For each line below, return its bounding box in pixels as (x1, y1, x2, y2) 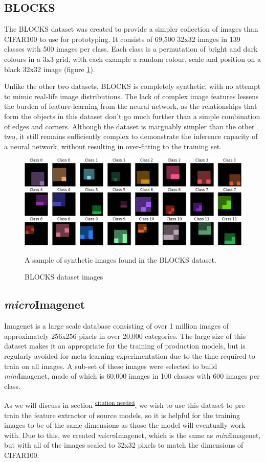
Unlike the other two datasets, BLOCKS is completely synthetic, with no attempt (4, 81, 261, 91)
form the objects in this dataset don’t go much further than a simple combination (4, 110, 260, 121)
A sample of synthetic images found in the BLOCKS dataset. (25, 254, 216, 265)
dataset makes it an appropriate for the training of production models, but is (4, 340, 246, 351)
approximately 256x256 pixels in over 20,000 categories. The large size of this (4, 330, 246, 341)
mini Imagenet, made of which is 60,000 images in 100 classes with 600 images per (4, 371, 260, 381)
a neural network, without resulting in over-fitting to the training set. (4, 141, 222, 151)
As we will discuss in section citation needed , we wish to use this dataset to (4, 398, 233, 410)
